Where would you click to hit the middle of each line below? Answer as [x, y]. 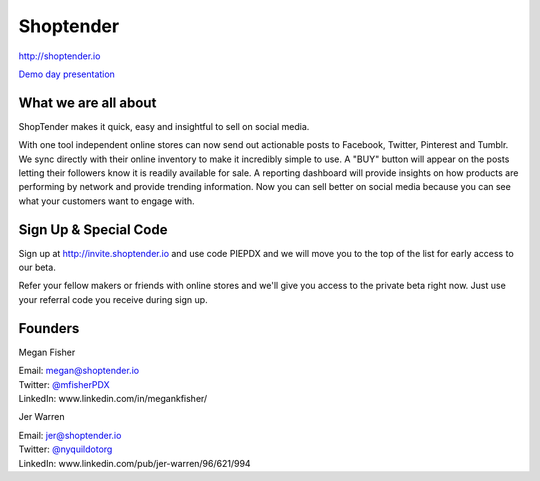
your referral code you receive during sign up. [113, 299]
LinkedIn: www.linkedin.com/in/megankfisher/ [113, 398]
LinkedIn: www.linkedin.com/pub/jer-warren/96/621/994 [134, 463]
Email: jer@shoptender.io [70, 435]
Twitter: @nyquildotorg [65, 449]
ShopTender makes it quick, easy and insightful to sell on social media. [164, 126]
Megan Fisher [47, 352]
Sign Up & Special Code [93, 229]
